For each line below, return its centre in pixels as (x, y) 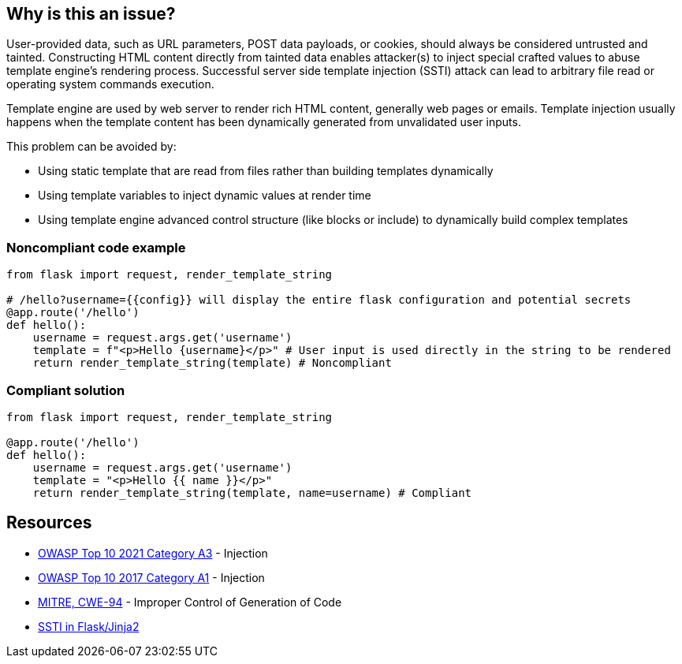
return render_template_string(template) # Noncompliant (212, 363)
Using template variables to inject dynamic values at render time (205, 196)
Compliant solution (66, 390)
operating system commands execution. (110, 84)
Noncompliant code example (96, 247)
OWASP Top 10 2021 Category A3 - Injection (153, 553)
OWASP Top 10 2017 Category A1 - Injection (151, 577)
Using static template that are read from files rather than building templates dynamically (266, 171)
